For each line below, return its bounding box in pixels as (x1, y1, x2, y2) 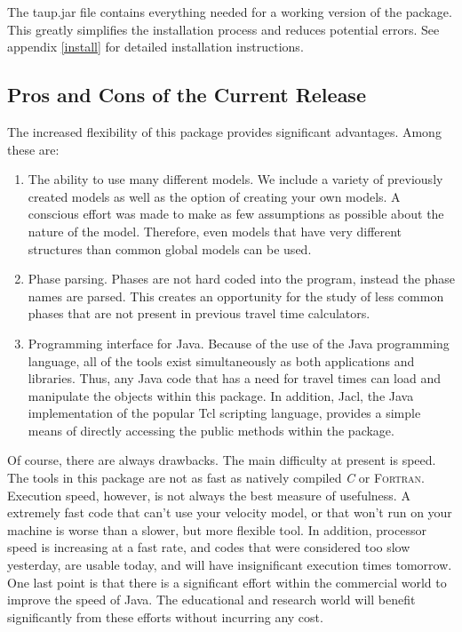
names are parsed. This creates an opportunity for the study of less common (28, 286, 444, 305)
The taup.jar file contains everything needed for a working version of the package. (7, 3, 452, 20)
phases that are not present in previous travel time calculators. (28, 304, 370, 323)
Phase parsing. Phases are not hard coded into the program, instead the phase (28, 269, 455, 288)
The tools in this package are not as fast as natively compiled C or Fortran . (7, 468, 425, 487)
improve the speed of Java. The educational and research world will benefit (7, 590, 416, 609)
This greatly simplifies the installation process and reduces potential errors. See (7, 20, 440, 38)
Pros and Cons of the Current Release (7, 81, 366, 108)
